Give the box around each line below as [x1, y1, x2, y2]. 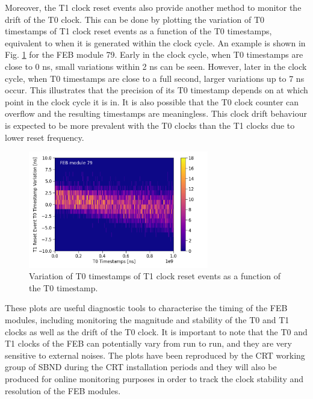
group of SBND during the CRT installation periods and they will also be [5, 360, 277, 373]
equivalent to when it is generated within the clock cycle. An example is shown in [5, 36, 306, 49]
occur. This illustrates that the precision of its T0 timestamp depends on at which [5, 84, 308, 96]
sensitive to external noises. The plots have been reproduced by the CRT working [5, 348, 305, 361]
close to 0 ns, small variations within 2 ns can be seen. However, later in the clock [5, 60, 307, 72]
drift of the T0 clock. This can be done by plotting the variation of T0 [5, 13, 265, 25]
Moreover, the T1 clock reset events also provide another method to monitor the [5, 1, 302, 13]
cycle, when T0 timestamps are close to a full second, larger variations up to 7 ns [5, 72, 305, 84]
